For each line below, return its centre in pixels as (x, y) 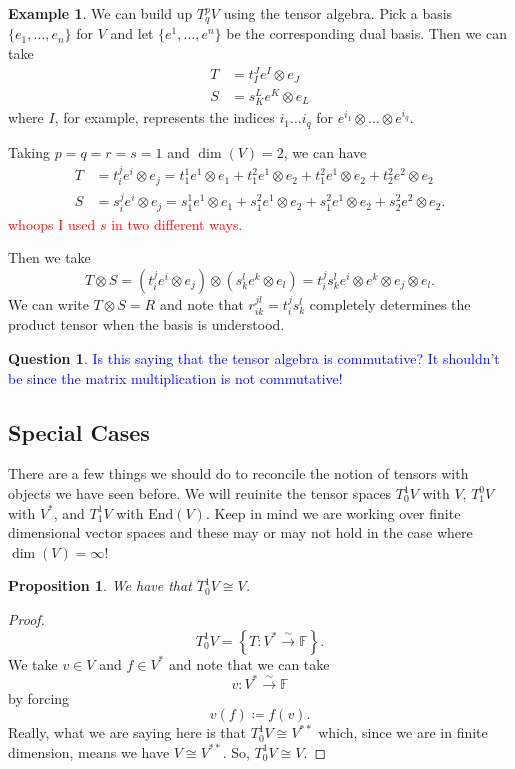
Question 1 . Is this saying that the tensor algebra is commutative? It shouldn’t (254, 358)
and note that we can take (249, 663)
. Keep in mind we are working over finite (333, 512)
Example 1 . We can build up (100, 13)
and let (132, 33)
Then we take (49, 257)
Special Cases (79, 431)
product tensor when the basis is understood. (146, 324)
